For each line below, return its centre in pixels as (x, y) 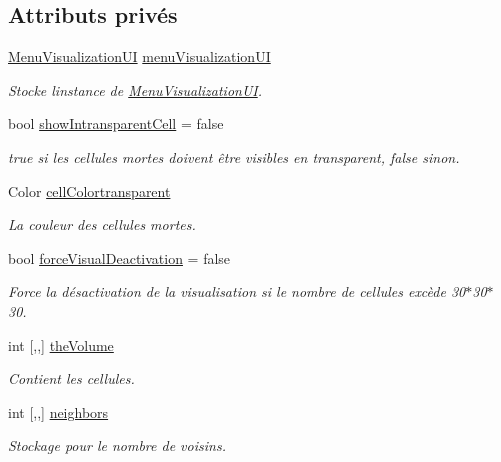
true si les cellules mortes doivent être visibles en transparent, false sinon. (234, 156)
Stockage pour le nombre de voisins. (117, 445)
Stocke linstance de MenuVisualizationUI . (135, 89)
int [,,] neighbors (58, 411)
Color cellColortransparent (89, 190)
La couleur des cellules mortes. (102, 224)
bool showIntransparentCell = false (116, 123)
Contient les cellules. (71, 378)
